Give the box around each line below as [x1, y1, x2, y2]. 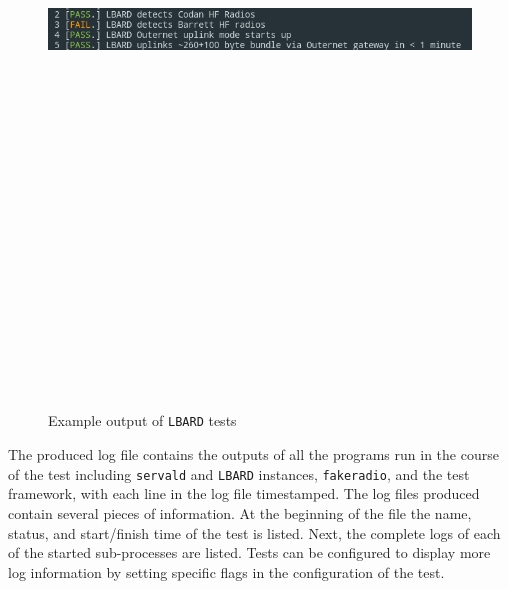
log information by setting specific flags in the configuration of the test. [8, 561, 445, 582]
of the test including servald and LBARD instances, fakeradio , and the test [8, 463, 470, 484]
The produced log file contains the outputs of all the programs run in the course [8, 444, 499, 465]
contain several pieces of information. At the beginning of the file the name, [8, 502, 472, 523]
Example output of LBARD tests [48, 410, 237, 431]
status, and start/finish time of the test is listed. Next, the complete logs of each [8, 522, 501, 543]
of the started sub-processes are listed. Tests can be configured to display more [8, 542, 491, 563]
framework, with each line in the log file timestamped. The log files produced [8, 483, 480, 504]
